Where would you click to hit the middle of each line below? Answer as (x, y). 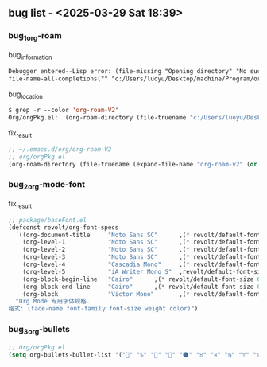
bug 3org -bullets (39, 330)
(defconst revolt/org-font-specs (64, 227)
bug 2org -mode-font (47, 185)
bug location (26, 95)
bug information (30, 55)
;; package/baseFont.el (48, 220)
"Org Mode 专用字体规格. (53, 302)
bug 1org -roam (35, 37)
